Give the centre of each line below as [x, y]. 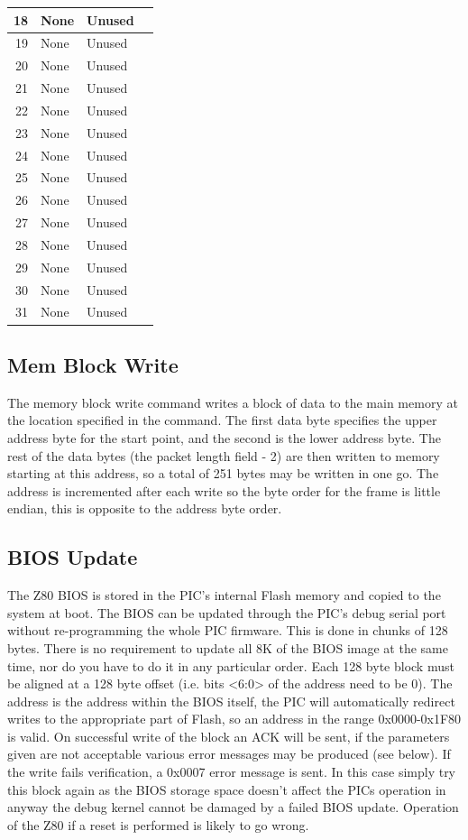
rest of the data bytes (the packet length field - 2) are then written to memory [224, 455]
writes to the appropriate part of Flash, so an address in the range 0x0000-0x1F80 [234, 719]
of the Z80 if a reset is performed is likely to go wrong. [158, 824]
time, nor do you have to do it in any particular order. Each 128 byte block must [231, 665]
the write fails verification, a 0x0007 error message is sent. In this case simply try [232, 772]
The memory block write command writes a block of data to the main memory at [233, 402]
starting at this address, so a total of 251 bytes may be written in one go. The [223, 473]
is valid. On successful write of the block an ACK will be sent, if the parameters [229, 736]
